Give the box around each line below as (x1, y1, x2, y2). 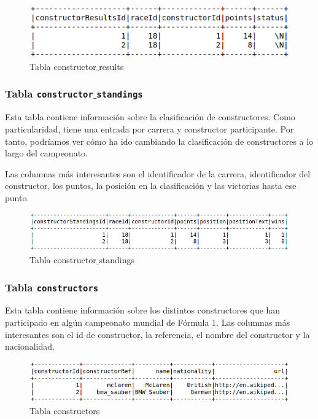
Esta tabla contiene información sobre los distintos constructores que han (5, 304, 281, 317)
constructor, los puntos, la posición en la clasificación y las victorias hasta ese (5, 179, 297, 192)
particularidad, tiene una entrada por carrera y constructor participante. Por (5, 122, 294, 135)
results (99, 60, 124, 72)
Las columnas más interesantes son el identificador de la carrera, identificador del (5, 167, 311, 180)
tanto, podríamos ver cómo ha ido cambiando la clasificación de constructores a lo (5, 134, 314, 147)
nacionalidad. (5, 340, 55, 353)
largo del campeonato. (5, 147, 88, 160)
